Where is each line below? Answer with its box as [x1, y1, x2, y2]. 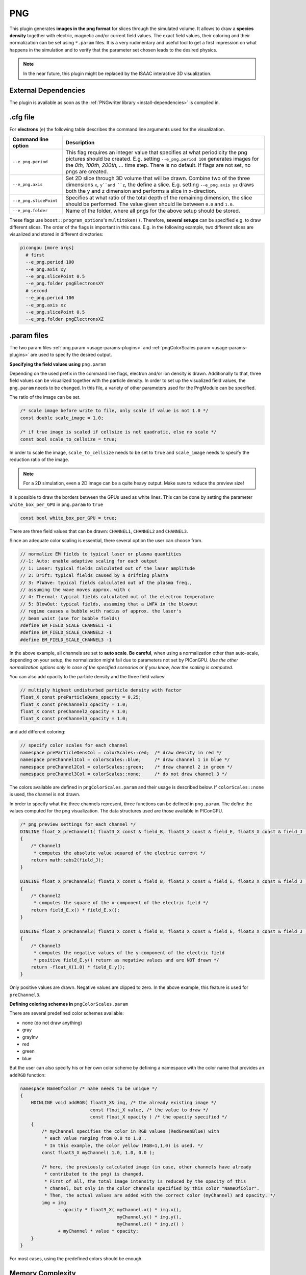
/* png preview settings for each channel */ [20, 822, 136, 827]
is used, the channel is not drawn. [9, 791, 81, 798]
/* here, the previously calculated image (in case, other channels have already [41, 1164, 252, 1170]
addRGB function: [9, 1072, 46, 1078]
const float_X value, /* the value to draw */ [90, 1107, 209, 1113]
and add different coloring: [9, 729, 66, 735]
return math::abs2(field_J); [31, 857, 104, 863]
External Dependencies [9, 86, 86, 95]
